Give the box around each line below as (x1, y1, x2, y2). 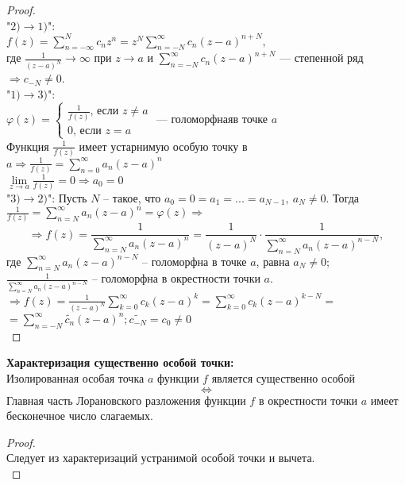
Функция (6, 137, 49, 154)
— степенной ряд (279, 49, 364, 66)
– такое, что (103, 189, 161, 206)
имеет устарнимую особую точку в (79, 137, 248, 154)
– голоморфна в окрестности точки (91, 270, 260, 287)
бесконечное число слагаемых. (6, 407, 153, 424)
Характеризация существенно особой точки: (6, 354, 234, 371)
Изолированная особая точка (6, 369, 145, 386)
